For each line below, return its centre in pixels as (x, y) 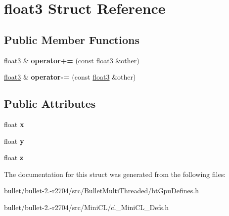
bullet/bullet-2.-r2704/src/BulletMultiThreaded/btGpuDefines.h (102, 191)
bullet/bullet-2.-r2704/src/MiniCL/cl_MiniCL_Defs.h (86, 207)
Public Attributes (50, 104)
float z (14, 157)
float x (14, 124)
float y (14, 141)
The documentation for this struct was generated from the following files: (115, 174)
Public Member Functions (72, 39)
